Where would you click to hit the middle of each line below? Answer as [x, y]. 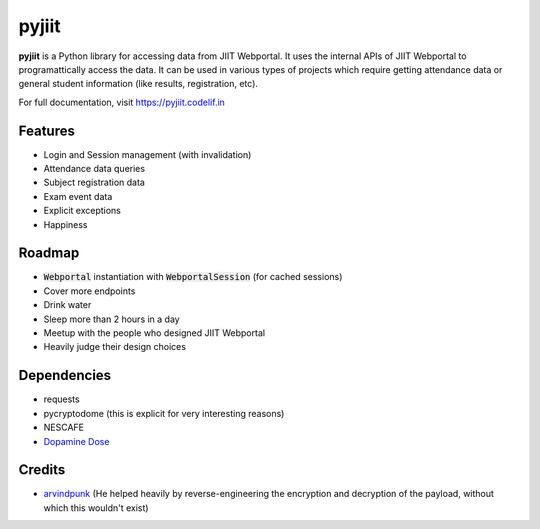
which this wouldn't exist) [96, 507]
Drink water [67, 305]
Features [46, 130]
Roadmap [49, 253]
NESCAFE [64, 427]
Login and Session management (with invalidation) [147, 154]
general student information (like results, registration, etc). [138, 84]
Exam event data [78, 196]
